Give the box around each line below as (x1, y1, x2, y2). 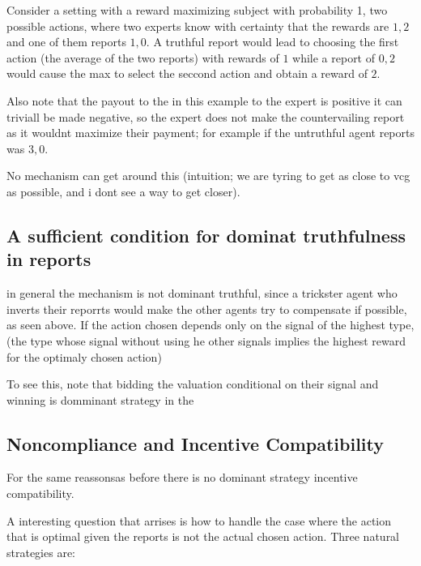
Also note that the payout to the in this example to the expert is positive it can (6, 92, 402, 109)
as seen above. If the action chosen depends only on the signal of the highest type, (6, 316, 415, 333)
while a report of (292, 49, 376, 66)
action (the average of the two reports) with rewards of (6, 49, 279, 66)
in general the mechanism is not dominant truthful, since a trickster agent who (6, 285, 398, 302)
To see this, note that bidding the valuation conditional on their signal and (6, 375, 379, 392)
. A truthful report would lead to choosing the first (146, 33, 399, 50)
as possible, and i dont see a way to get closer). (6, 182, 240, 199)
